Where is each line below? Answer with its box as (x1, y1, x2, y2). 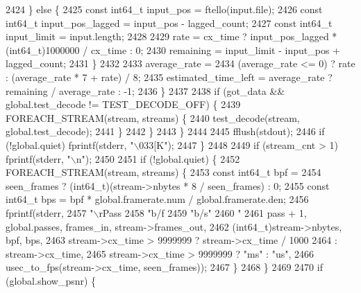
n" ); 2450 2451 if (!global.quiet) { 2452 (76, 151, 240, 166)
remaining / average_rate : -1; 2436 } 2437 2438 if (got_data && (6, 83, 285, 98)
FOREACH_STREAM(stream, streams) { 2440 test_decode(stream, (6, 110, 300, 125)
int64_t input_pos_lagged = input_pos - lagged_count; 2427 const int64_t (6, 15, 333, 30)
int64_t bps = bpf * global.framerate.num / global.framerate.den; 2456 (6, 192, 309, 206)
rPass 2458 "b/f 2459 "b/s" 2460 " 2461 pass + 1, (99, 205, 307, 220)
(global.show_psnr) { (6, 273, 96, 287)
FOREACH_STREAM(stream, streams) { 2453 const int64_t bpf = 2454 (6, 165, 321, 179)
